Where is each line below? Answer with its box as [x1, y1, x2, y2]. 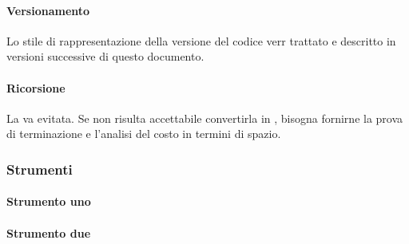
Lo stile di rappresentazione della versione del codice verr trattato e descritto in [6, 32, 396, 49]
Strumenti [6, 159, 73, 179]
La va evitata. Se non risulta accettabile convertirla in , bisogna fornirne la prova [6, 109, 403, 126]
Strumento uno [6, 193, 91, 210]
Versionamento [6, 2, 90, 18]
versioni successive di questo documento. [6, 48, 204, 65]
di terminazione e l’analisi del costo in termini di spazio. [6, 125, 281, 142]
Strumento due [6, 224, 91, 241]
